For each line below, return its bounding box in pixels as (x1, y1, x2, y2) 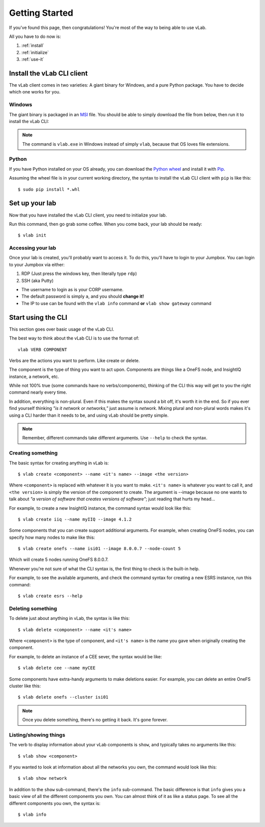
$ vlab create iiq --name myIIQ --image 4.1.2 (18, 517, 132, 522)
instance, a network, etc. (9, 373, 59, 379)
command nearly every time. (9, 389, 67, 396)
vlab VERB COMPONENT (18, 347, 67, 352)
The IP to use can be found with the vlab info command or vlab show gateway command (21, 300, 212, 306)
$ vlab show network (18, 775, 67, 781)
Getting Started (9, 7, 74, 18)
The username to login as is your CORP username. (21, 287, 124, 293)
